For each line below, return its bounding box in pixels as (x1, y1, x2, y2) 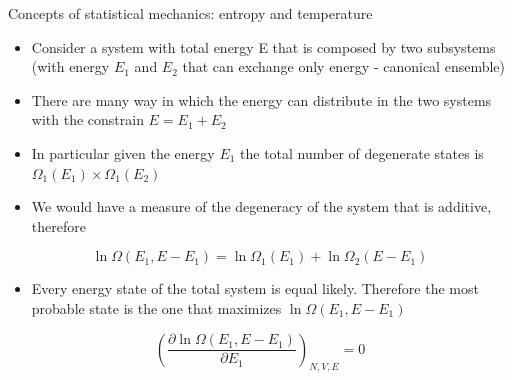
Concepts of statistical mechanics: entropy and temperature (8, 3, 373, 23)
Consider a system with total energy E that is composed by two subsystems (31, 36, 496, 57)
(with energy (31, 56, 110, 77)
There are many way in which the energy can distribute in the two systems (31, 89, 492, 110)
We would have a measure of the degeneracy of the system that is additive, (31, 196, 492, 217)
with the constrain (31, 109, 144, 130)
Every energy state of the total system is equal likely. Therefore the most (31, 278, 479, 299)
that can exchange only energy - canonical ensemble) (182, 56, 506, 77)
